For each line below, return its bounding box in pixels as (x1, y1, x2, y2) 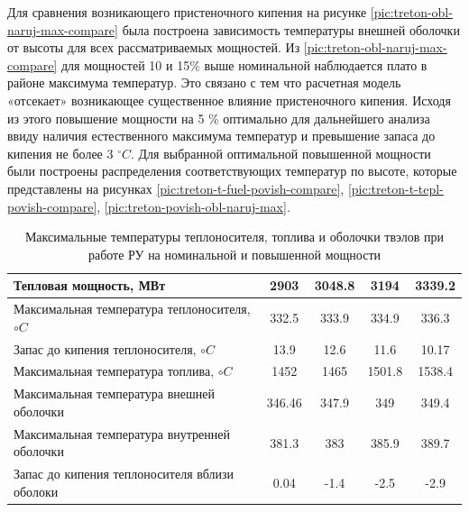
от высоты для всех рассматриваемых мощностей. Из (7, 38, 300, 57)
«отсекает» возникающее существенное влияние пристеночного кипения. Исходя (7, 90, 451, 109)
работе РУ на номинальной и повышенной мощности (87, 244, 382, 263)
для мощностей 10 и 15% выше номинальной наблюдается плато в (60, 55, 428, 74)
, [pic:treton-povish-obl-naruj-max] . (97, 197, 290, 215)
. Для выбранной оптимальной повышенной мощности (130, 143, 431, 162)
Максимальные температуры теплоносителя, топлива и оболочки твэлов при (24, 227, 445, 246)
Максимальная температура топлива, (14, 361, 215, 380)
